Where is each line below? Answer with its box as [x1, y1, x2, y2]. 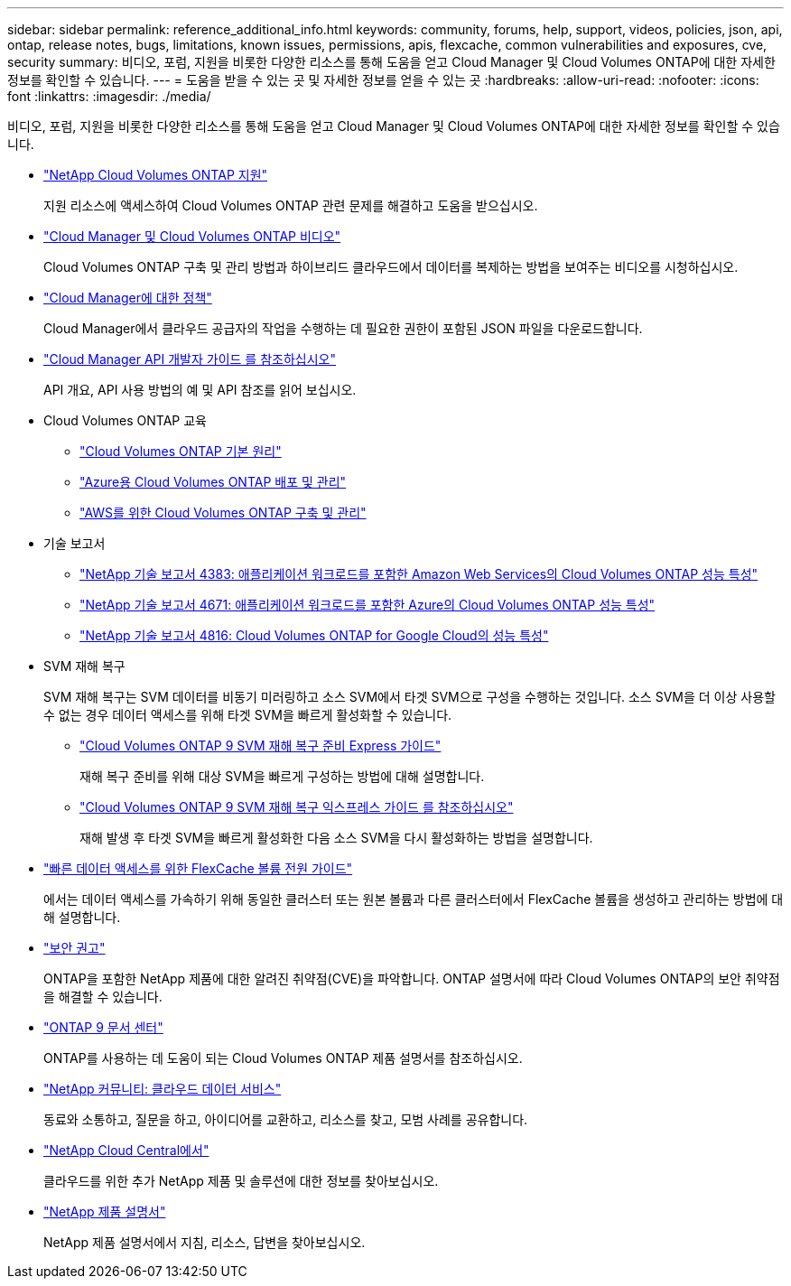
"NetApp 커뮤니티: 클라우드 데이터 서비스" [43, 1081, 282, 1096]
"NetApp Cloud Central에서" [43, 1142, 209, 1158]
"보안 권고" [43, 940, 106, 955]
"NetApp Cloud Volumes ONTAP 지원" [43, 167, 268, 182]
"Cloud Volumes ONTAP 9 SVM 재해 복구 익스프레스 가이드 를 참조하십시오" [79, 799, 514, 815]
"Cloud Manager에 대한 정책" [43, 290, 212, 305]
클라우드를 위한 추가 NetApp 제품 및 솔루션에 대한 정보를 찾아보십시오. [43, 1173, 439, 1188]
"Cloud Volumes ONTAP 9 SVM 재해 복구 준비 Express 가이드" [79, 738, 442, 753]
